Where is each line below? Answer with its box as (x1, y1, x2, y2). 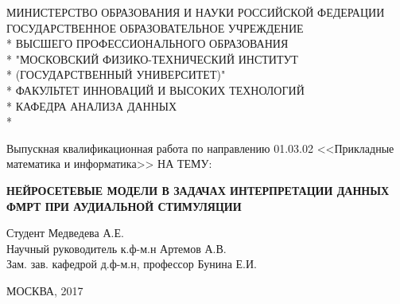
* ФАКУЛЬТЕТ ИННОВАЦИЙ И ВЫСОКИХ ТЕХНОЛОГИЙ (6, 81, 305, 98)
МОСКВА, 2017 (6, 282, 83, 298)
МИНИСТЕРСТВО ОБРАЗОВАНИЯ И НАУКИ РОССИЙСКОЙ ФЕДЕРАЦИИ (6, 4, 385, 20)
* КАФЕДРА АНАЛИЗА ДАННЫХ (6, 97, 177, 114)
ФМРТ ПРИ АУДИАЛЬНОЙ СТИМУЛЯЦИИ (6, 197, 242, 214)
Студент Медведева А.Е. (6, 224, 124, 241)
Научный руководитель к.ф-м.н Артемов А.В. (6, 240, 227, 256)
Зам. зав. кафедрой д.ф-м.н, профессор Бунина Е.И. (6, 255, 257, 272)
